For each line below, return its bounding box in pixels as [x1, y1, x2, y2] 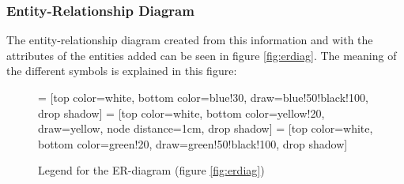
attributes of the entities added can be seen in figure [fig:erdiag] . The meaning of [6, 47, 397, 63]
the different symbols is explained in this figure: [6, 62, 237, 79]
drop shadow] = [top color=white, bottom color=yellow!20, [38, 104, 325, 121]
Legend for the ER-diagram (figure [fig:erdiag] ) [38, 162, 265, 178]
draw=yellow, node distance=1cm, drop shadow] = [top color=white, [38, 120, 373, 137]
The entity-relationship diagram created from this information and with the [6, 32, 373, 48]
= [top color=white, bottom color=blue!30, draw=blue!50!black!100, [38, 89, 368, 105]
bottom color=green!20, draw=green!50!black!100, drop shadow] [38, 135, 348, 152]
